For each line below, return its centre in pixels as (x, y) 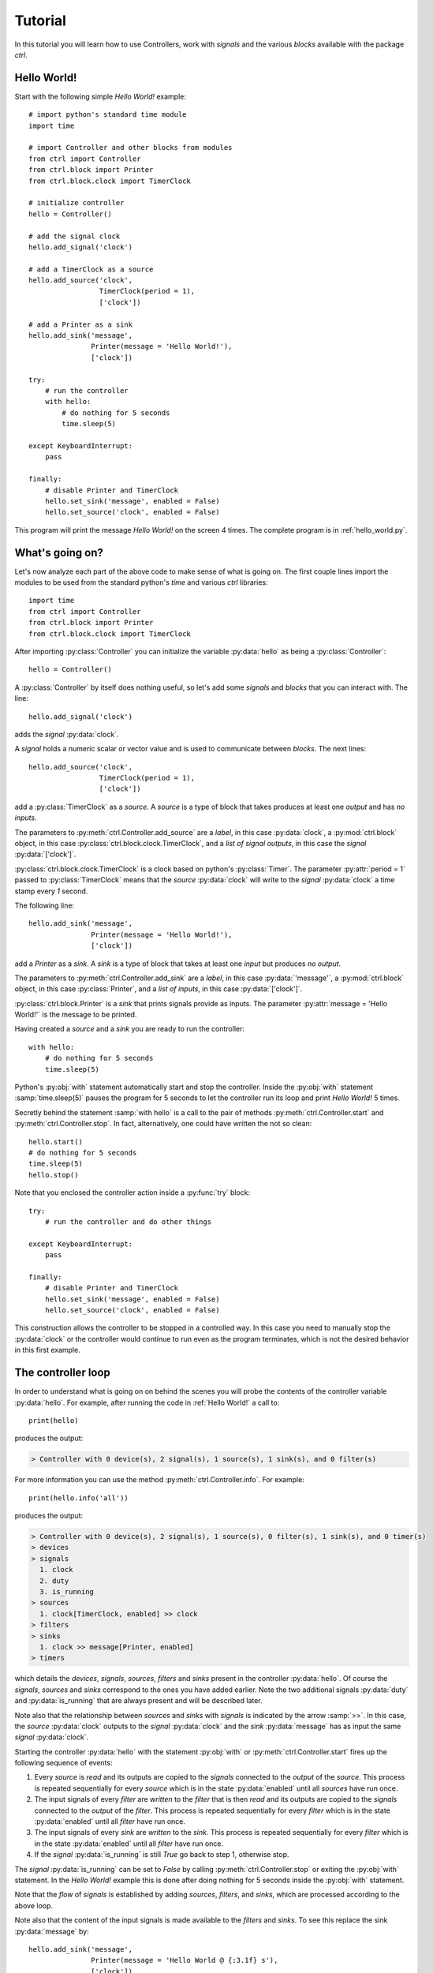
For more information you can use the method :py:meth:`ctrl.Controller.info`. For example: (160, 1480)
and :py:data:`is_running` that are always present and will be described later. (139, 1701)
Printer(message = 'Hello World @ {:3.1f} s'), (185, 1960)
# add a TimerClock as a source (91, 269)
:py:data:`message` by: (52, 1931)
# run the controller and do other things (128, 1222)
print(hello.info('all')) (79, 1498)
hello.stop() (54, 1175)
